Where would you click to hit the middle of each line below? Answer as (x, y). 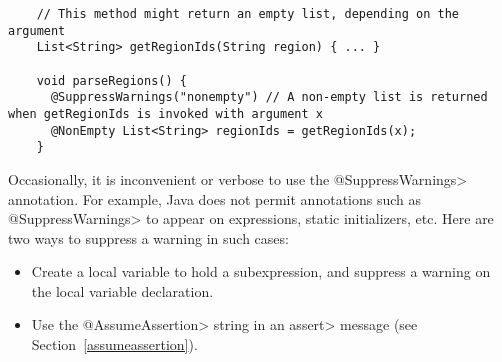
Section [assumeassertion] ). (114, 344)
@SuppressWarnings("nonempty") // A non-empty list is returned (269, 97)
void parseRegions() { (111, 80)
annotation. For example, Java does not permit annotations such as (215, 198)
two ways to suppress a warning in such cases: (148, 237)
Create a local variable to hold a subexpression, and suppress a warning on (261, 271)
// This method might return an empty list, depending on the (248, 14)
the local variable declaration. (122, 290)
